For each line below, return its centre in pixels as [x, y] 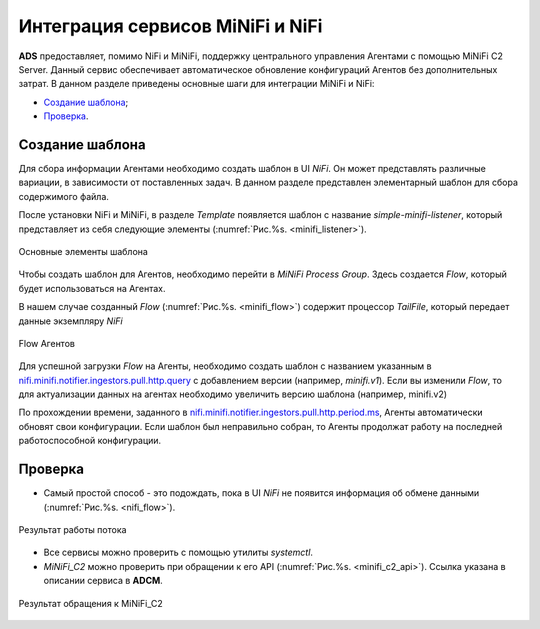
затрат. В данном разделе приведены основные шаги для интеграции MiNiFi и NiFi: [196, 84]
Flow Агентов [46, 343]
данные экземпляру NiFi [71, 321]
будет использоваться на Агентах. [92, 288]
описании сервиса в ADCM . [103, 581]
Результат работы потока [72, 529]
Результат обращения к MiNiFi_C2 [91, 603]
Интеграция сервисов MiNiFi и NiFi [170, 26]
